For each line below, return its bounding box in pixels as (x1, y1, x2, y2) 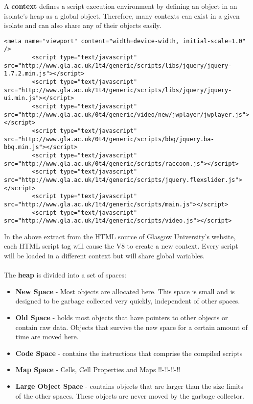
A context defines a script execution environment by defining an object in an (4, 1, 237, 11)
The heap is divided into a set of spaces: (4, 270, 127, 280)
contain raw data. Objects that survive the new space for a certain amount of (15, 322, 248, 332)
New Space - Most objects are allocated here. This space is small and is (15, 286, 235, 296)
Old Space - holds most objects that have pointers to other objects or (15, 312, 228, 323)
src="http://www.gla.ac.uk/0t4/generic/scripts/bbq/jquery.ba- (4, 135, 214, 143)
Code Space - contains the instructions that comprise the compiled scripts (15, 348, 243, 358)
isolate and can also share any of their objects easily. (4, 20, 161, 30)
